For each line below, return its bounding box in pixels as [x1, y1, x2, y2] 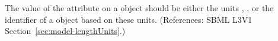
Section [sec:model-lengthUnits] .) [5, 25, 126, 37]
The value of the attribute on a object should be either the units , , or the [5, 2, 274, 13]
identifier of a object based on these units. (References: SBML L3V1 [5, 13, 253, 25]
